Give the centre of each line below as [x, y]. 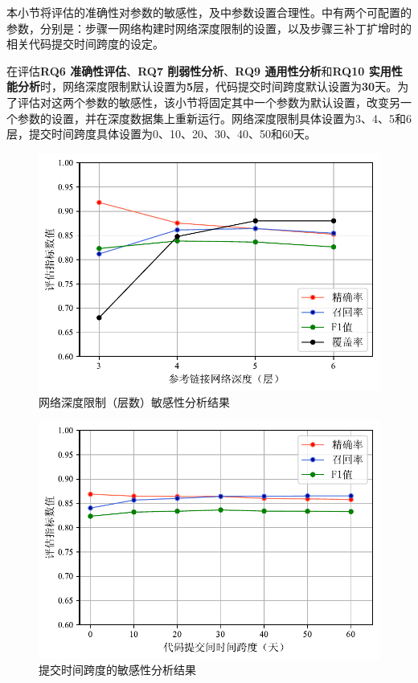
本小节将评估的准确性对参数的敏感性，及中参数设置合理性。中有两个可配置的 [209, 12]
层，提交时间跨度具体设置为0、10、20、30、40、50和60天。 [161, 134]
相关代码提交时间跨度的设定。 [85, 44]
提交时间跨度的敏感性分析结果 [117, 670]
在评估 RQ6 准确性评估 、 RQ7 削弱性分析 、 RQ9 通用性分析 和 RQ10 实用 [199, 70]
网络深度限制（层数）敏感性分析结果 [134, 401]
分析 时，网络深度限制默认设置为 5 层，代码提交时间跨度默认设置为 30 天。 [207, 86]
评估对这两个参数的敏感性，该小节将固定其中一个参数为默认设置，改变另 [209, 102]
